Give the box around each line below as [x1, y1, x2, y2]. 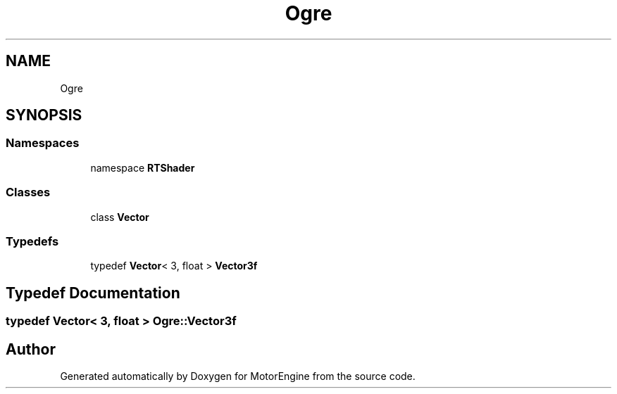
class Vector [90, 210, 149, 223]
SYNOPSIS [6, 106, 82, 125]
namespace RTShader [90, 161, 195, 174]
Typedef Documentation [6, 284, 180, 302]
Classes [6, 185, 51, 200]
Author [6, 340, 56, 358]
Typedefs [6, 234, 59, 248]
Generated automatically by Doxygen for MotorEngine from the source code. [60, 370, 416, 382]
